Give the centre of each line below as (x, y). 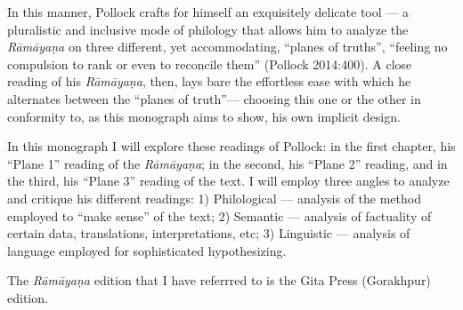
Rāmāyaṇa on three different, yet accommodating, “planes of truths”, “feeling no (227, 47)
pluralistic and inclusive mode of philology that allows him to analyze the (208, 29)
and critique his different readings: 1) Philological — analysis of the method (214, 198)
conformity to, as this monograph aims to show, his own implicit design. (204, 116)
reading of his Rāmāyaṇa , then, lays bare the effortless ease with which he (209, 81)
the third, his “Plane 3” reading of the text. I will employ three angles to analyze (228, 181)
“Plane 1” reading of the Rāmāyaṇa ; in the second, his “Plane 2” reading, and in (227, 163)
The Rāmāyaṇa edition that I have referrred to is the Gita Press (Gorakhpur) (219, 280)
